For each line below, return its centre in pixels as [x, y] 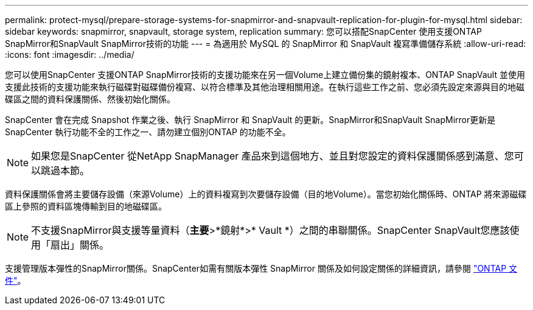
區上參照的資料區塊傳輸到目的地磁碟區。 [86, 206]
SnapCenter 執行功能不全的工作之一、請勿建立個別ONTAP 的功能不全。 [148, 132]
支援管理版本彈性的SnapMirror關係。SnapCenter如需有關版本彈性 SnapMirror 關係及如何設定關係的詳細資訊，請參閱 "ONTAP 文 [261, 268]
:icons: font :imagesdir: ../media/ [70, 55]
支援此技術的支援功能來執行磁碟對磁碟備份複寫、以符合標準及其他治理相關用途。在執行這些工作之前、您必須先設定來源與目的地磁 [265, 87]
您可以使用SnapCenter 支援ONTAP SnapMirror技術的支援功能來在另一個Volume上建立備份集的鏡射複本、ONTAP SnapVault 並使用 [265, 75]
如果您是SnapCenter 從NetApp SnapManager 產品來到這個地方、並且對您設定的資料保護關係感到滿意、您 [273, 156]
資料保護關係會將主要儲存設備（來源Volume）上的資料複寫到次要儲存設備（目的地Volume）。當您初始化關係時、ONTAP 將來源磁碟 [266, 194]
